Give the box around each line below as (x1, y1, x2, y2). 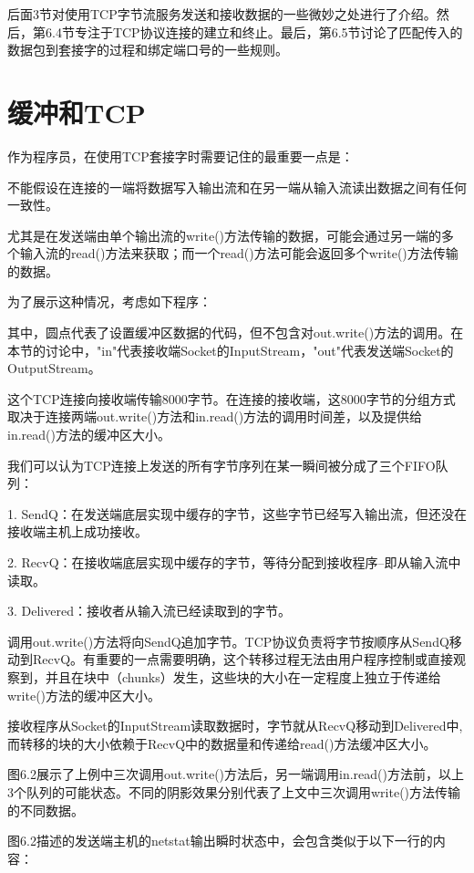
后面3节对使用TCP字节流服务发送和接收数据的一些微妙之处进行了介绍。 (7, 5, 437, 23)
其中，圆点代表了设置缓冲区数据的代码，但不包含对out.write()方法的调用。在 (7, 323, 464, 342)
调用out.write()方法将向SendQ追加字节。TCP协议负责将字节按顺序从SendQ (7, 631, 449, 650)
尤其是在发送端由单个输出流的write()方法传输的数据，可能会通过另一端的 (7, 225, 442, 244)
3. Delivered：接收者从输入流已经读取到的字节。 (7, 601, 291, 620)
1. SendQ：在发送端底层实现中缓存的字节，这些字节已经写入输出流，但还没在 (7, 504, 468, 523)
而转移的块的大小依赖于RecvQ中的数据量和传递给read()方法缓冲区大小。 (7, 733, 437, 753)
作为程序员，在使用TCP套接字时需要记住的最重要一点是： (7, 146, 354, 165)
